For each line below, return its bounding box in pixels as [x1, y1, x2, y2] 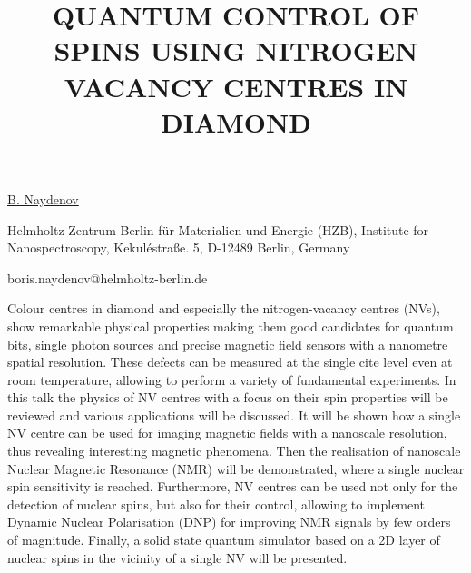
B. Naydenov [7, 189, 79, 208]
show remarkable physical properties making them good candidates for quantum [7, 316, 454, 335]
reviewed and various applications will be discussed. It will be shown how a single [7, 405, 461, 424]
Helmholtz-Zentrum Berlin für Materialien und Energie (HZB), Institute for [7, 220, 429, 239]
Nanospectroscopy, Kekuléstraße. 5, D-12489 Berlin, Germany [7, 238, 350, 257]
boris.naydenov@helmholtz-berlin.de [7, 268, 208, 287]
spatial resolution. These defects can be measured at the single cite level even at [7, 352, 453, 371]
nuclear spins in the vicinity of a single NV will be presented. [7, 548, 348, 567]
